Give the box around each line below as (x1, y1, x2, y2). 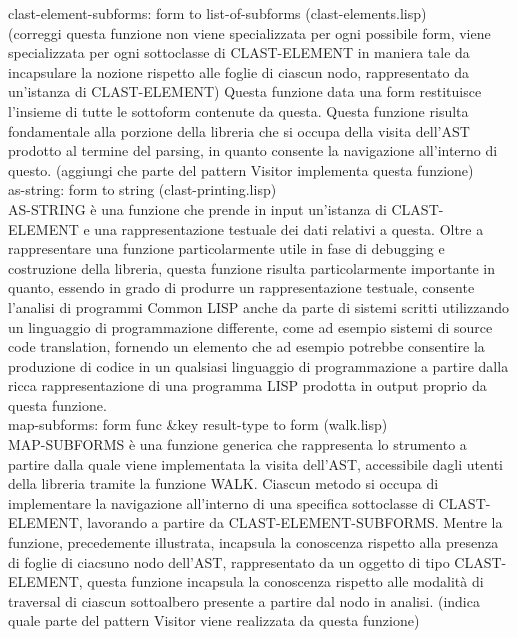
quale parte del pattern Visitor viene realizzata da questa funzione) (8, 610, 420, 631)
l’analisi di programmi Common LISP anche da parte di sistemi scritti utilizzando (8, 296, 509, 317)
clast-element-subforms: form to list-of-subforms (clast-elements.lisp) (8, 3, 427, 23)
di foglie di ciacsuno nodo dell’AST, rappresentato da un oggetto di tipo (8, 551, 450, 572)
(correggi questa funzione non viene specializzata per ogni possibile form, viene (8, 22, 491, 43)
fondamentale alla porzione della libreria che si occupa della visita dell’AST (8, 120, 470, 141)
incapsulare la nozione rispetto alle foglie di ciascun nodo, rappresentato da (8, 61, 469, 82)
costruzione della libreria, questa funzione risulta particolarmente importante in (8, 257, 496, 278)
